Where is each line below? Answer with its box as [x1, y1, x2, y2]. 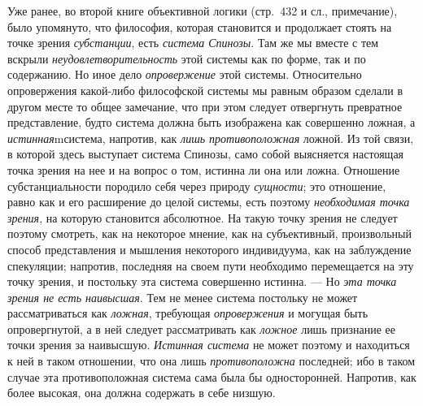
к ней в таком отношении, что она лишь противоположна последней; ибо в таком [7, 352, 416, 369]
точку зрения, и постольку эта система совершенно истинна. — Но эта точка [7, 273, 397, 290]
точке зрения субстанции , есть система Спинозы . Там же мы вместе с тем [7, 34, 379, 51]
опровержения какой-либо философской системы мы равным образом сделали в [7, 81, 403, 98]
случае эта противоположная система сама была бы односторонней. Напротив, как [7, 368, 416, 385]
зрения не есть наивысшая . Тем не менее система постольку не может [7, 288, 358, 305]
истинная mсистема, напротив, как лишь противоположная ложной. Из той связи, [7, 129, 414, 146]
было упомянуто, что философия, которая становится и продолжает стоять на [7, 18, 392, 35]
